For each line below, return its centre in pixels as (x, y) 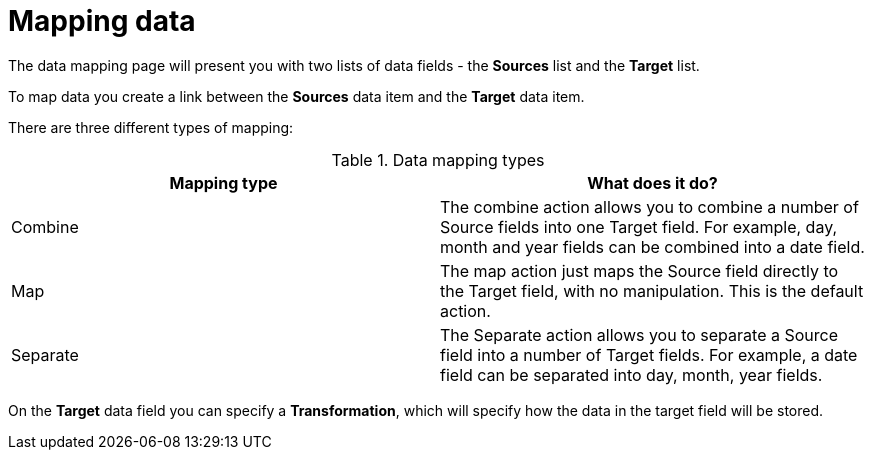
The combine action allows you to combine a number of (649, 206)
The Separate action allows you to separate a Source (639, 334)
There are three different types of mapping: (151, 127)
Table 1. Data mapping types (438, 159)
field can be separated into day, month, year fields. (631, 374)
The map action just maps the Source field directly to (639, 270)
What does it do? (652, 182)
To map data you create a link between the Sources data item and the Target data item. (296, 96)
